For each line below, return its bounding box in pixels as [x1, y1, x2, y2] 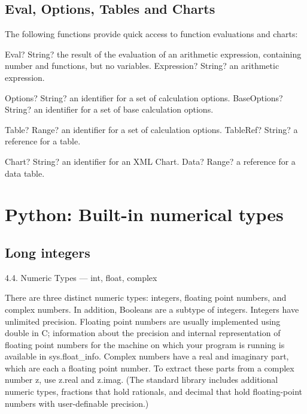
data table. [5, 167, 45, 179]
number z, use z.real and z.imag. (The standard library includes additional [5, 373, 278, 386]
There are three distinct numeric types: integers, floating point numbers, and [5, 291, 287, 304]
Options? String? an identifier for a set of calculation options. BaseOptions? [5, 91, 283, 104]
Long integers [5, 243, 90, 261]
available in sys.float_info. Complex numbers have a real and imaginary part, [5, 350, 289, 362]
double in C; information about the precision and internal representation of [5, 327, 281, 339]
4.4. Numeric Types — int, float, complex [5, 271, 157, 283]
